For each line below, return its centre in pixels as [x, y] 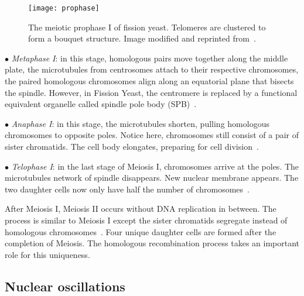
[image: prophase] [64, 8]
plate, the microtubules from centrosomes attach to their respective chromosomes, [152, 69]
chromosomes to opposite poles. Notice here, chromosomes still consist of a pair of [152, 135]
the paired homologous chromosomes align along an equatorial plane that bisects [149, 81]
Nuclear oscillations [65, 286]
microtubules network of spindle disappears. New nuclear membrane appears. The [152, 178]
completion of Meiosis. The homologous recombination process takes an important [152, 243]
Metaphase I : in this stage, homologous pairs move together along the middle [150, 58]
